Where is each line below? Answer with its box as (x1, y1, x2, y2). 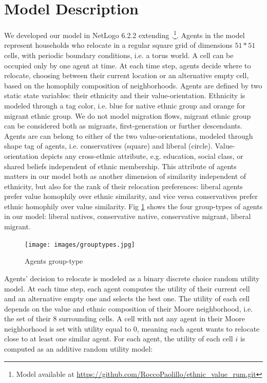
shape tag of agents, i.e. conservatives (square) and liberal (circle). (4, 140, 213, 151)
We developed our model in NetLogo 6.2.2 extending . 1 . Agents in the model (4, 28, 245, 40)
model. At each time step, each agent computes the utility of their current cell (4, 283, 250, 294)
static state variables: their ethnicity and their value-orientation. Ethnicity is (4, 90, 245, 101)
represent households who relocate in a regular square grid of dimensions (4, 40, 233, 50)
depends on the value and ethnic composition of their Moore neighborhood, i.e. (4, 303, 253, 314)
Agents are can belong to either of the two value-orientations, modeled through (4, 130, 253, 141)
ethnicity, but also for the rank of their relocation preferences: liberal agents (4, 180, 243, 191)
